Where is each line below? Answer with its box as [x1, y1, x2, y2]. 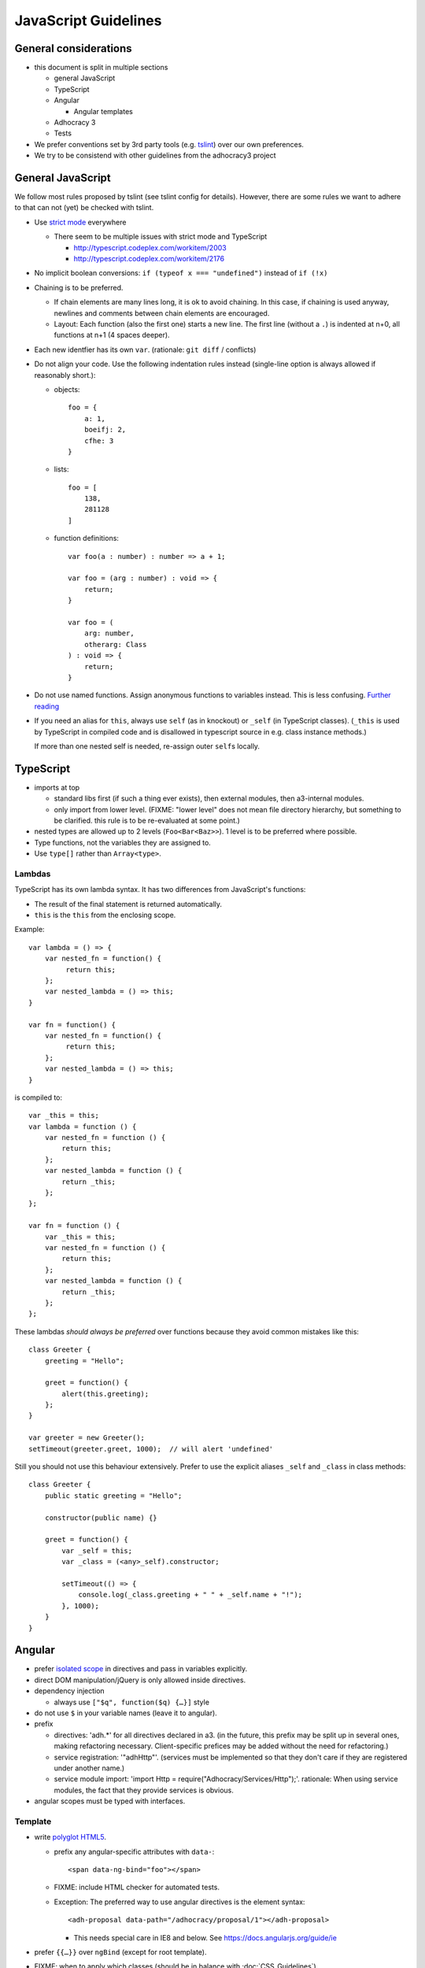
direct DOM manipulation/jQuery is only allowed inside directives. [34, 1675, 246, 1685]
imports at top [34, 782, 80, 792]
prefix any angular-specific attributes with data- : [54, 1847, 215, 1856]
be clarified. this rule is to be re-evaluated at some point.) [54, 816, 240, 825]
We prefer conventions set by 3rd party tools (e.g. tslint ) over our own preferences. [34, 139, 305, 149]
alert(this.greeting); [61, 1389, 150, 1398]
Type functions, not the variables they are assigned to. [34, 838, 212, 847]
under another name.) [54, 1763, 125, 1773]
